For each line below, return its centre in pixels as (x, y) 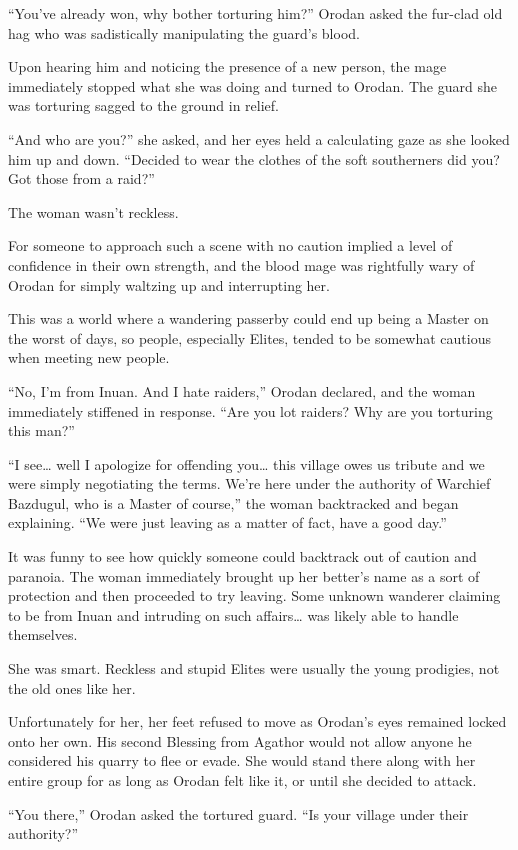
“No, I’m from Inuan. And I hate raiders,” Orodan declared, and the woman (242, 390)
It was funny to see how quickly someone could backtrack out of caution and (242, 556)
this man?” (41, 430)
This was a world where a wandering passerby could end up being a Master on (248, 318)
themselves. (43, 634)
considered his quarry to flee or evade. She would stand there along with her (242, 760)
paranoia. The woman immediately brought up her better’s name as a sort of (244, 575)
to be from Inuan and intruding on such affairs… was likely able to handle (233, 614)
